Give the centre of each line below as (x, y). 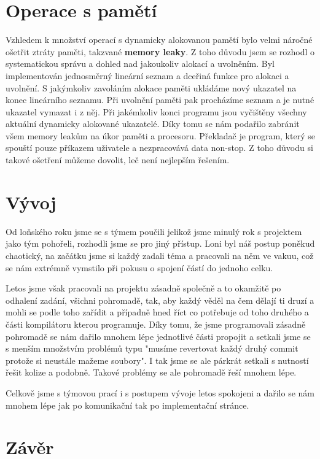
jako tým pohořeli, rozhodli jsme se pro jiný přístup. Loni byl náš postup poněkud (160, 243)
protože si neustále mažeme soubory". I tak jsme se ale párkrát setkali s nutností (157, 360)
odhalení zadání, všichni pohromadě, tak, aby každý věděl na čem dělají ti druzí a (160, 300)
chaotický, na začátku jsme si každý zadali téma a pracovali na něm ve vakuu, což (160, 255)
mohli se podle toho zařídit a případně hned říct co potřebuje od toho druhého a (157, 312)
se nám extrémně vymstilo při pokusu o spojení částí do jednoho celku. (139, 267)
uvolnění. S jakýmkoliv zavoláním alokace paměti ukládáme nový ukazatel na (151, 87)
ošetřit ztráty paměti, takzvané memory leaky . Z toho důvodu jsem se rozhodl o (160, 51)
